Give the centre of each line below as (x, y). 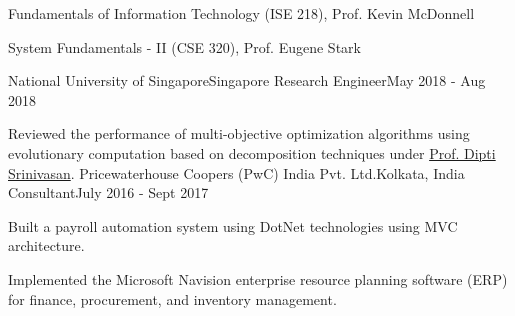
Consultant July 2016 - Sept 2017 (108, 192)
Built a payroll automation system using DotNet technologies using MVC (233, 225)
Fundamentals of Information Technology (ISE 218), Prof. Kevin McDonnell (241, 13)
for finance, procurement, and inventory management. (172, 298)
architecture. (46, 245)
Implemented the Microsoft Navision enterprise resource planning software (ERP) (258, 278)
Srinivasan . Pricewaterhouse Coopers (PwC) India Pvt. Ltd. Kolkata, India (236, 172)
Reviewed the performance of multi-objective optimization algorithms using (239, 133)
